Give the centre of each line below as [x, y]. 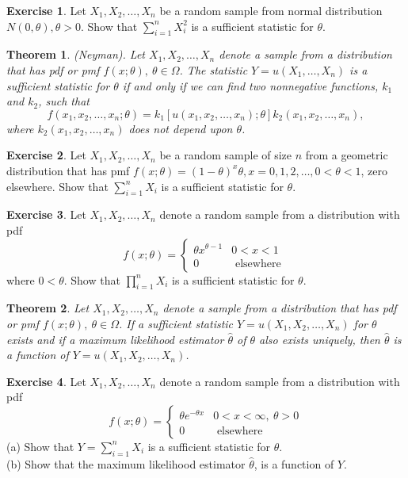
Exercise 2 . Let [46, 155]
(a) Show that [40, 446]
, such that [64, 101]
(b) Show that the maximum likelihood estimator [126, 463]
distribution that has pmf [68, 170]
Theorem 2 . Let [48, 308]
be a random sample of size [226, 155]
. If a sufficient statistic [176, 323]
